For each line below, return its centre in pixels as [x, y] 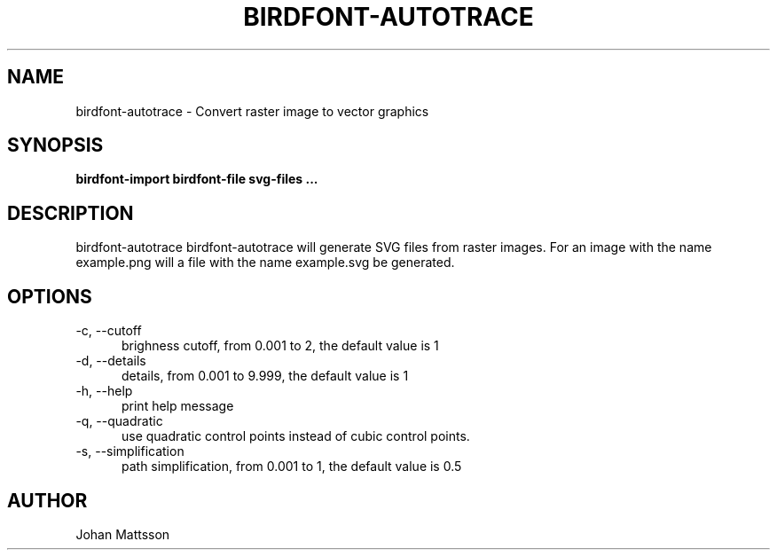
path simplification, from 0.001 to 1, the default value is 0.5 [292, 467]
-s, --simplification [130, 451]
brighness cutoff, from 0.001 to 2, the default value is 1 [280, 346]
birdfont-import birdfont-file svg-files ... [197, 179]
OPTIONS [50, 296]
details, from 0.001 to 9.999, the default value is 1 [265, 376]
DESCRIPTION [71, 213]
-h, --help [104, 391]
